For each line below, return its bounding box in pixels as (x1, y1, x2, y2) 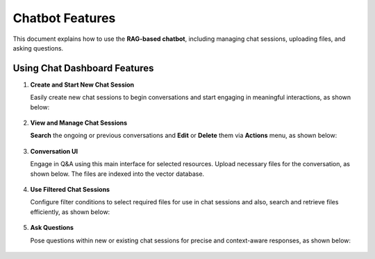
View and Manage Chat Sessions (30, 118, 128, 127)
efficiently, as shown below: (30, 208, 110, 216)
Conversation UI (30, 147, 78, 155)
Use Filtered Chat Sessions (30, 185, 110, 193)
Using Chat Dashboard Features (12, 62, 154, 74)
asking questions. (12, 44, 64, 52)
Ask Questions (30, 224, 74, 232)
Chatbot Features (12, 10, 116, 26)
